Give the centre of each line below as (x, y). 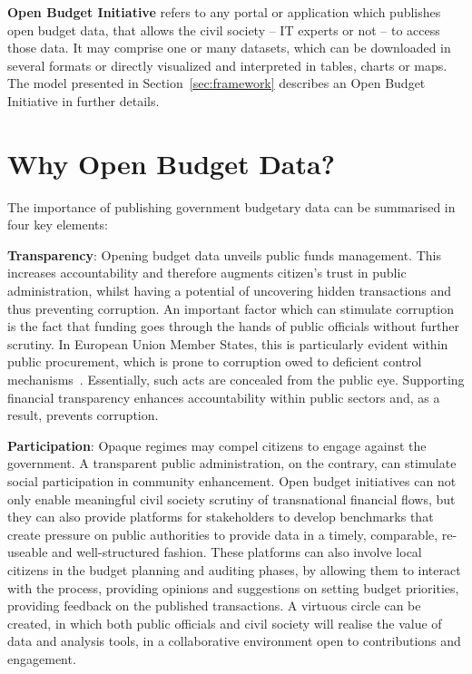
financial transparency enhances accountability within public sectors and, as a (224, 397)
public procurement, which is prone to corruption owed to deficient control (215, 361)
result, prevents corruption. (83, 415)
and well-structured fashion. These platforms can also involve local (237, 552)
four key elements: (58, 225)
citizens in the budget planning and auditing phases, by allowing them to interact (234, 569)
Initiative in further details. (84, 100)
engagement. (42, 658)
